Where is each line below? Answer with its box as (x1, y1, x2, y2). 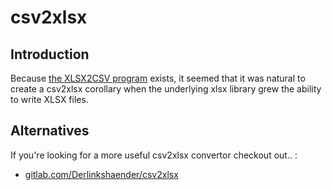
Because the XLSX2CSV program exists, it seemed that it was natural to (10, 72, 306, 84)
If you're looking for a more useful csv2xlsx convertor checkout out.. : (10, 149, 298, 161)
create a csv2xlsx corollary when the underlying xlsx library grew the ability (10, 83, 322, 95)
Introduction (10, 46, 90, 63)
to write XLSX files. (10, 94, 89, 105)
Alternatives (10, 122, 90, 140)
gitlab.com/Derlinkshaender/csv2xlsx (24, 168, 179, 180)
